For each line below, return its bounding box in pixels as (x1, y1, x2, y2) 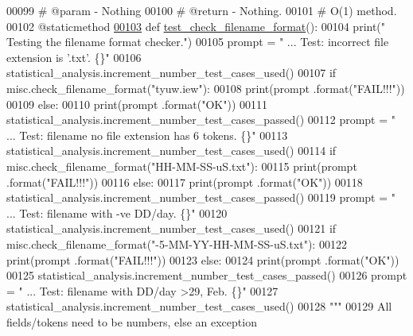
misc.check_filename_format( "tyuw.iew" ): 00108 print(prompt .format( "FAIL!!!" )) (6, 79, 405, 96)
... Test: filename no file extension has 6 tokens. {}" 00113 (6, 126, 288, 143)
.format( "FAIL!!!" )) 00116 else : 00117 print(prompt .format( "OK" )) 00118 (6, 173, 363, 190)
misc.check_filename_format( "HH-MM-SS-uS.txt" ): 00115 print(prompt (6, 157, 357, 174)
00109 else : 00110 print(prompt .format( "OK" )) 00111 (6, 95, 268, 112)
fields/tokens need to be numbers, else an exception (6, 313, 257, 330)
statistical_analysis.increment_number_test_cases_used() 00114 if (6, 142, 337, 159)
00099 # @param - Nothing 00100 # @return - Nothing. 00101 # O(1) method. (6, 2, 397, 18)
